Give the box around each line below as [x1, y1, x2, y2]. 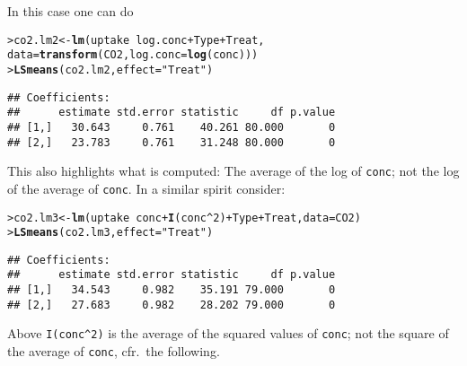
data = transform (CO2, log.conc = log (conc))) [7, 48, 259, 62]
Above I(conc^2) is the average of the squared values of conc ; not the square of [7, 324, 449, 343]
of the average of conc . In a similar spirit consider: [7, 179, 286, 197]
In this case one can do [7, 2, 134, 20]
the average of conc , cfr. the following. [7, 342, 220, 361]
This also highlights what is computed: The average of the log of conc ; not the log [7, 161, 460, 180]
